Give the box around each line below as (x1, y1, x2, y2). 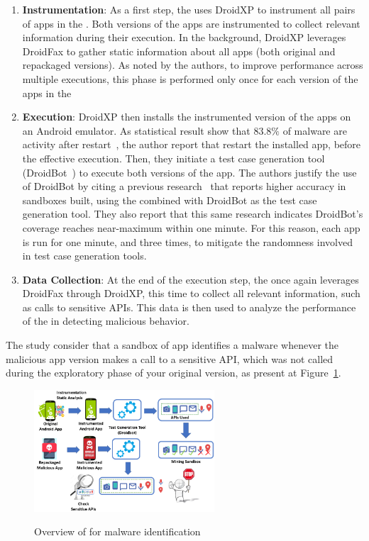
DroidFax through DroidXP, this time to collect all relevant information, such (22, 286, 360, 301)
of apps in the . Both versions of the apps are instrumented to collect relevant (22, 16, 360, 30)
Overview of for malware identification (34, 524, 201, 539)
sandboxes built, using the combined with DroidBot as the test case (22, 192, 317, 207)
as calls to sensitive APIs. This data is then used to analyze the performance (22, 299, 356, 314)
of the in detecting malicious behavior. (22, 313, 189, 328)
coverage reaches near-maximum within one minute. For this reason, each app (22, 220, 360, 235)
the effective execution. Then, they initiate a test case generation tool (22, 150, 325, 165)
